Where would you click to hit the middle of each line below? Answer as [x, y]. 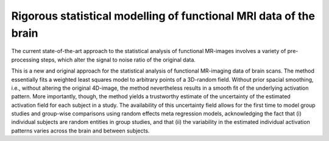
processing [25, 60]
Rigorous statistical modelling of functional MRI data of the [163, 16]
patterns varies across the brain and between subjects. [80, 131]
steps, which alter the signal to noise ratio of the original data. [118, 60]
